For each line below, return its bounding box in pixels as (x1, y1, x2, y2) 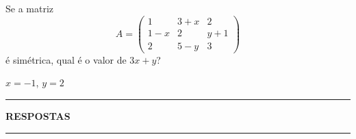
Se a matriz (5, 1, 54, 15)
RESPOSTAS (5, 108, 71, 123)
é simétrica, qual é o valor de (5, 52, 127, 66)
